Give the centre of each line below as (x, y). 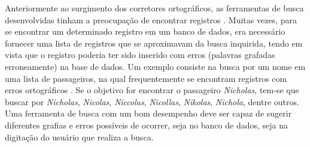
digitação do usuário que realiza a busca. (79, 137)
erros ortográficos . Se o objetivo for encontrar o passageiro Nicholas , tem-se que (152, 90)
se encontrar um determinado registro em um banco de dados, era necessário (145, 31)
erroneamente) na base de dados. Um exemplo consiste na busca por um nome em (155, 66)
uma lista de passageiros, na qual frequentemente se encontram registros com (146, 78)
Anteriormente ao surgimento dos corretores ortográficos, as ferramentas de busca (154, 8)
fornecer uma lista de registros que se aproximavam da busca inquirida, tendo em (154, 43)
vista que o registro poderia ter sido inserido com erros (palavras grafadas (140, 55)
